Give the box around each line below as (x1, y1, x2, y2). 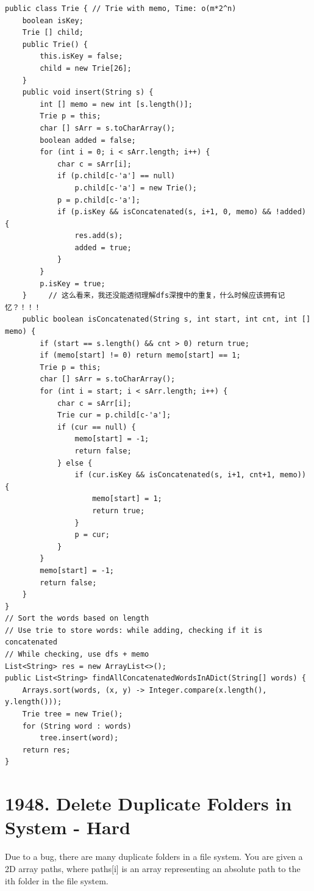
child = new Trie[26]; (40, 63, 132, 73)
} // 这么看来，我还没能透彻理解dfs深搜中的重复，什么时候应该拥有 (22, 291, 278, 300)
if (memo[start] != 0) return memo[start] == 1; (40, 351, 241, 360)
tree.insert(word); (40, 734, 119, 743)
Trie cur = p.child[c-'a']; (57, 411, 171, 420)
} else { (57, 458, 93, 467)
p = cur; (74, 530, 110, 539)
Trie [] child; (22, 28, 84, 37)
